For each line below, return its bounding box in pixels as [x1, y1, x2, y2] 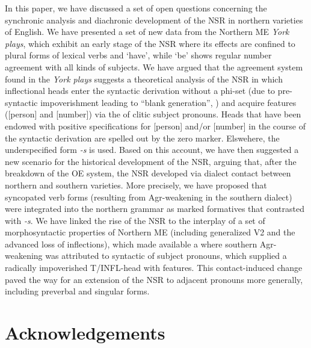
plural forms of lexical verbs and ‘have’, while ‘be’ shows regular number [5, 49, 272, 61]
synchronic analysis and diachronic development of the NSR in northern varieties [5, 13, 303, 26]
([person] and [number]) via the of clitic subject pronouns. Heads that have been [5, 108, 301, 120]
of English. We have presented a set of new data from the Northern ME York [5, 25, 289, 38]
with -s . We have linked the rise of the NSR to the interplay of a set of [5, 214, 265, 226]
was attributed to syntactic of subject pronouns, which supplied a [45, 249, 287, 262]
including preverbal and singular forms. [5, 285, 150, 297]
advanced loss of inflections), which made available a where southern [5, 237, 257, 250]
